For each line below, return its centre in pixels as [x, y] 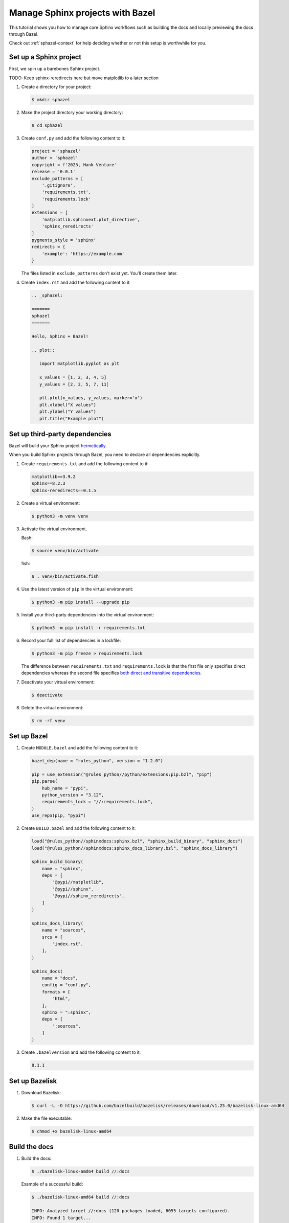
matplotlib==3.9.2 [54, 476]
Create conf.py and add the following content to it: [73, 138]
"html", [61, 999]
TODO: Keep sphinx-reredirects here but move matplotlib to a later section [84, 78]
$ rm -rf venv [48, 721]
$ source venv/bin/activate [65, 551]
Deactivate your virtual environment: [58, 682]
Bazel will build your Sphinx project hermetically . [58, 446]
